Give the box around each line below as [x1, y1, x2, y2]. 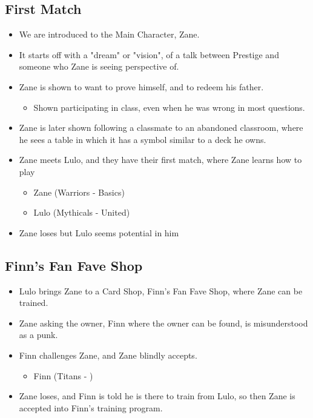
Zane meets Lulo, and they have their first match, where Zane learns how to [19, 153, 302, 166]
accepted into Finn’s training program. [19, 401, 163, 414]
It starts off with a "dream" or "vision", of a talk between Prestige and [19, 48, 279, 61]
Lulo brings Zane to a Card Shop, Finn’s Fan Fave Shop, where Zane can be [19, 284, 303, 297]
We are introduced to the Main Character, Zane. [19, 28, 200, 41]
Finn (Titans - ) [33, 369, 93, 382]
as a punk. [19, 328, 58, 341]
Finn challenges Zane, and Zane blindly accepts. [19, 348, 197, 361]
